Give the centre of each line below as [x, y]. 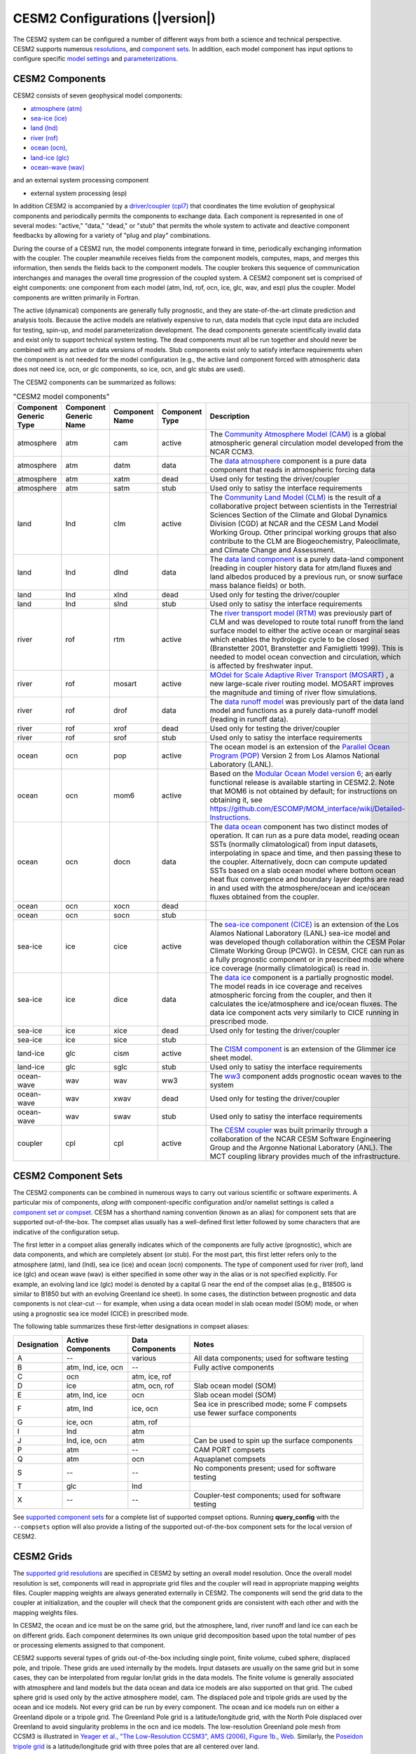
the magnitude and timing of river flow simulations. [293, 692]
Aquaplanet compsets [230, 1459]
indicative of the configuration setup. [66, 1232]
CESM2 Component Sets [68, 1176]
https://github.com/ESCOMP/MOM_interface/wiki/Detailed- [307, 808]
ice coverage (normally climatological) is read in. [290, 968]
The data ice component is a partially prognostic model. [301, 977]
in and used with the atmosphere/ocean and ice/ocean [300, 888]
